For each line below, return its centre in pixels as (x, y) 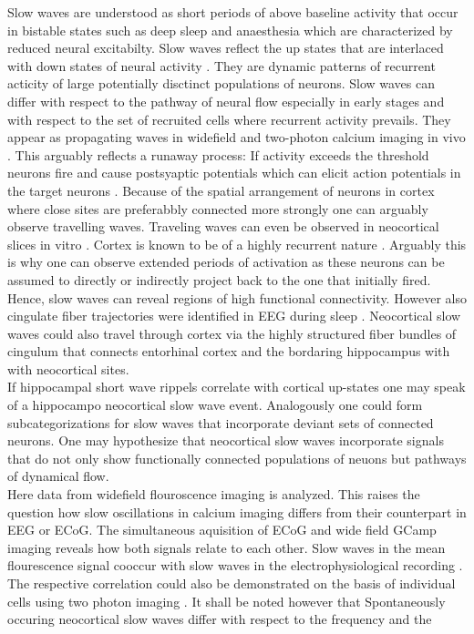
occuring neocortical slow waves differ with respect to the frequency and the (220, 619)
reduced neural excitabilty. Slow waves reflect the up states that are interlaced (226, 48)
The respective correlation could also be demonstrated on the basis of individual (232, 583)
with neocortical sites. (68, 368)
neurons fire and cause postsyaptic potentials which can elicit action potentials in (234, 173)
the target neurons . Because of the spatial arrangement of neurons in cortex (221, 190)
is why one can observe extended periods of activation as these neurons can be (226, 262)
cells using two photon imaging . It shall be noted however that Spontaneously (227, 601)
